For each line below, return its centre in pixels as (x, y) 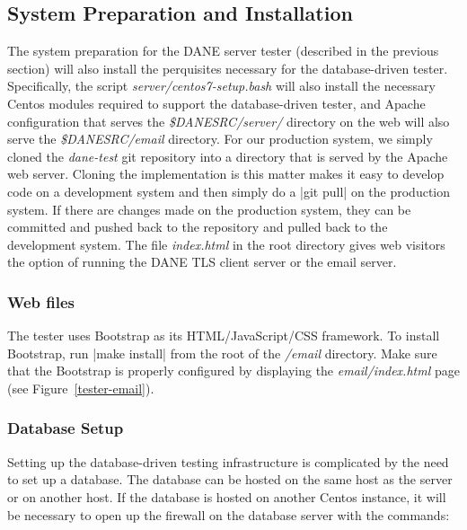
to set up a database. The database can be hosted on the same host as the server (230, 479)
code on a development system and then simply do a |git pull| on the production (229, 191)
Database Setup (66, 428)
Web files (41, 301)
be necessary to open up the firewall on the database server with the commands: (229, 514)
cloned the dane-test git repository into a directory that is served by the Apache (228, 156)
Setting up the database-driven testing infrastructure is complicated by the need (228, 461)
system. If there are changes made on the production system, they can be (209, 209)
